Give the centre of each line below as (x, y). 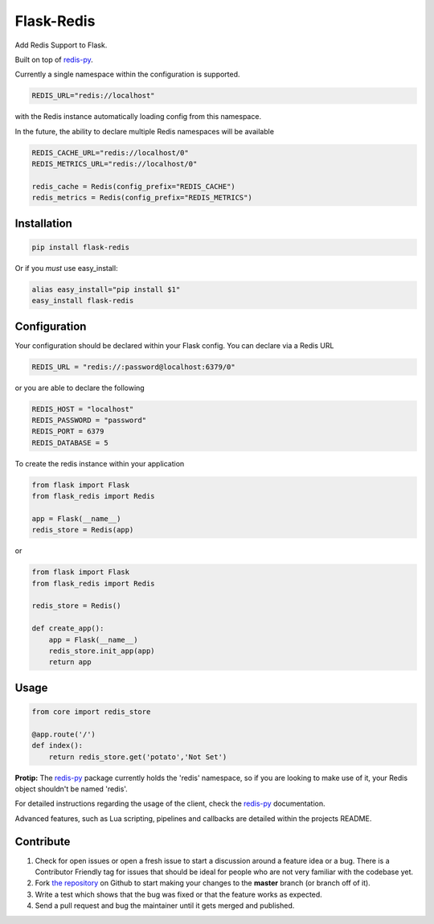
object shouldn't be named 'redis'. (71, 789)
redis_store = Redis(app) (83, 530)
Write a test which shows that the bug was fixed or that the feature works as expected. (179, 894)
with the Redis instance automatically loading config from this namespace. (138, 117)
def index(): (57, 745)
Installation (43, 223)
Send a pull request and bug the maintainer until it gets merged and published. (165, 906)
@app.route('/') (64, 734)
